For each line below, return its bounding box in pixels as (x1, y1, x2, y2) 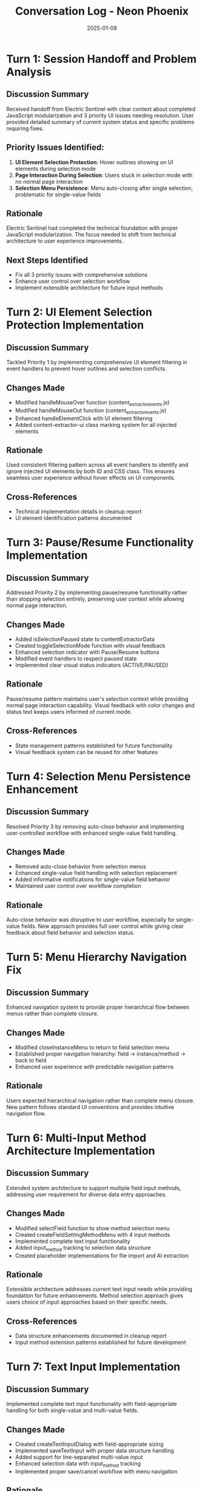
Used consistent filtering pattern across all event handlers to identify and (6, 461, 189, 469)
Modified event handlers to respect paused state (15, 655, 137, 662)
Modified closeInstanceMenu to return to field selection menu (15, 1044, 170, 1051)
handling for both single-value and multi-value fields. (6, 1406, 139, 1414)
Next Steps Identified (6, 255, 89, 265)
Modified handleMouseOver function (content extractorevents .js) (15, 399, 170, 407)
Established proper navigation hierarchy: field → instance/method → (15, 1050, 186, 1057)
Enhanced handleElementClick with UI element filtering (15, 415, 153, 422)
